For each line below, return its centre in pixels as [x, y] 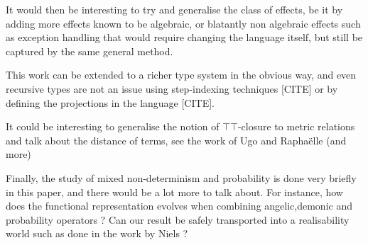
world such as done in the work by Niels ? [97, 233]
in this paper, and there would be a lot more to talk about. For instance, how [174, 192]
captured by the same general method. [90, 51]
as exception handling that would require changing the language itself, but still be [184, 37]
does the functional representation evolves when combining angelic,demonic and [179, 206]
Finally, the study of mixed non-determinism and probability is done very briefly [181, 177]
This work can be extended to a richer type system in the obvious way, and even [181, 75]
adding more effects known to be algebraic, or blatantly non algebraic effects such [183, 23]
